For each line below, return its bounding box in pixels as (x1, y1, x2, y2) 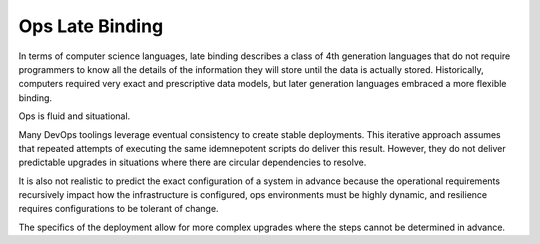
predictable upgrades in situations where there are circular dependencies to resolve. (18, 156, 367, 169)
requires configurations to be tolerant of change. (18, 203, 219, 215)
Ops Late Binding (18, 15, 164, 37)
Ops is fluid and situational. (18, 110, 131, 122)
